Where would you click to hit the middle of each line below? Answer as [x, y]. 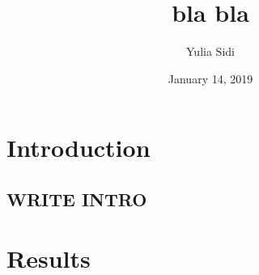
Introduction [79, 148]
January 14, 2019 [210, 78]
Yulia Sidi [210, 51]
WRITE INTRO [77, 199]
